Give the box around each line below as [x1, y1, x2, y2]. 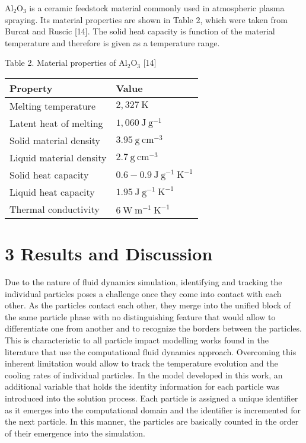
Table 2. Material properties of [5, 56, 116, 69]
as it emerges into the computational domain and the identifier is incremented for [5, 403, 301, 416]
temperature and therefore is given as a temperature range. [5, 36, 220, 49]
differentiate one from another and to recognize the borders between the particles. [5, 322, 302, 334]
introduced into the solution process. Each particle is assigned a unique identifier [5, 392, 298, 404]
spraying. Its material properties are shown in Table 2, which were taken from [5, 13, 288, 26]
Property [9, 81, 53, 95]
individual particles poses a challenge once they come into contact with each [5, 287, 282, 299]
